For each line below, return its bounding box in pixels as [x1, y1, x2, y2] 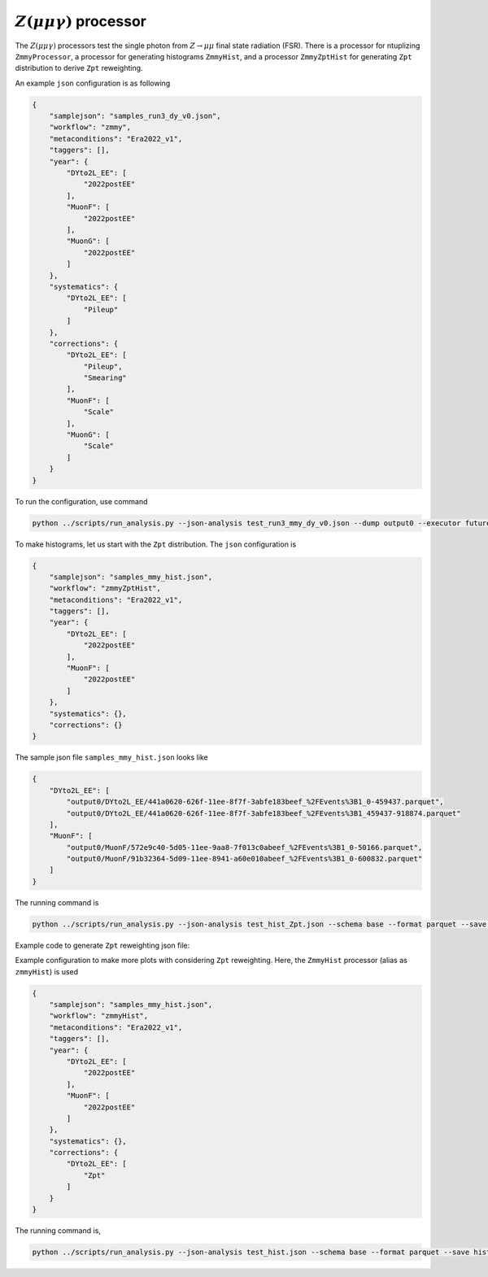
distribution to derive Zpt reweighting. [15, 63, 143, 73]
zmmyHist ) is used [15, 966, 79, 976]
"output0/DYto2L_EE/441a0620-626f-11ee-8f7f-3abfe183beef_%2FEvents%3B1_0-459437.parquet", [66, 797, 444, 807]
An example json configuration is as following [15, 78, 171, 88]
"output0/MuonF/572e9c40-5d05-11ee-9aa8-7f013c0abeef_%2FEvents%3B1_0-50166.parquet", [66, 843, 423, 852]
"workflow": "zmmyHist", [49, 1011, 149, 1021]
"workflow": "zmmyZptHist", [49, 584, 162, 593]
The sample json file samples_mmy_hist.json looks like [15, 752, 208, 762]
